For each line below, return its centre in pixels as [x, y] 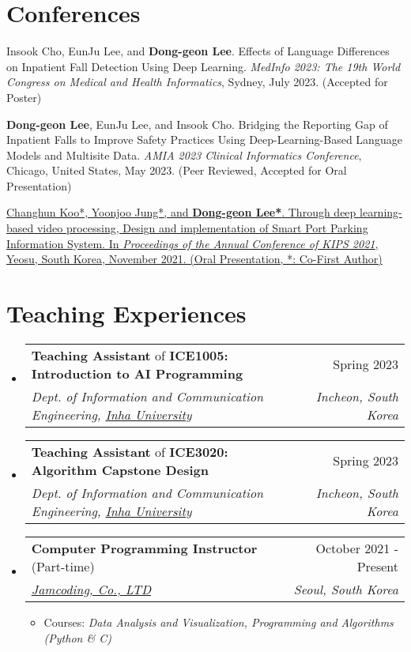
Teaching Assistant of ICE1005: [130, 355]
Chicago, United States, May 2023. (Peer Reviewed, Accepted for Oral [177, 170]
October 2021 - [357, 548]
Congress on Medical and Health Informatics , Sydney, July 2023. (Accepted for [197, 82]
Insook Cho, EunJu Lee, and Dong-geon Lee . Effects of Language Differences [198, 51]
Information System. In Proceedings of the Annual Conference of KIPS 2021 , [192, 243]
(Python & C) [77, 637]
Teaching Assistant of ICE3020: [130, 451]
